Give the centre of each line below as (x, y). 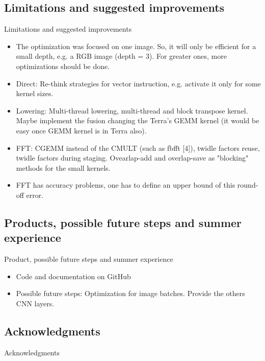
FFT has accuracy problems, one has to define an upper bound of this (126, 185)
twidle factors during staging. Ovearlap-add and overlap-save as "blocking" (132, 158)
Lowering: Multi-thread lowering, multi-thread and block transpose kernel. (132, 110)
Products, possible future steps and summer (123, 222)
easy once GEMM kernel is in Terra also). (81, 130)
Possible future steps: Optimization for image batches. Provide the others (130, 293)
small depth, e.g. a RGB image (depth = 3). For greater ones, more (121, 56)
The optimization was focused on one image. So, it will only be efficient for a (136, 46)
